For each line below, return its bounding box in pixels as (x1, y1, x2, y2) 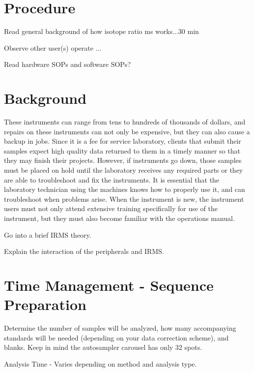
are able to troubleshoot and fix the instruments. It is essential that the (4, 174, 220, 185)
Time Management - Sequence (4, 275, 214, 295)
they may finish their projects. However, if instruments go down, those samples (4, 155, 242, 165)
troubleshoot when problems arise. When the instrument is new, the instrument (4, 193, 244, 204)
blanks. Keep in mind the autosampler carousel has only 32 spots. (4, 342, 202, 352)
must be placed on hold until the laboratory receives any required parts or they (4, 165, 243, 175)
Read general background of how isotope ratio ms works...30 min (4, 26, 199, 36)
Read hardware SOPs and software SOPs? (4, 59, 131, 69)
